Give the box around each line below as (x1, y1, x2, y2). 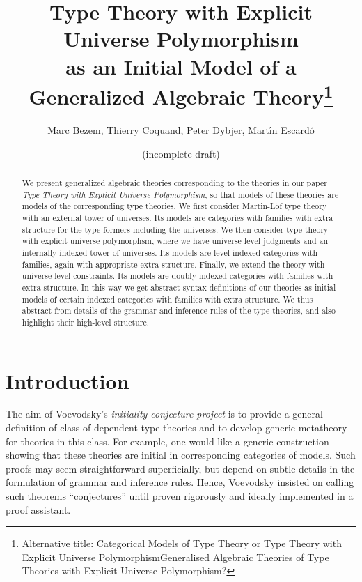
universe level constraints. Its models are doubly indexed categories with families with (22, 270, 333, 282)
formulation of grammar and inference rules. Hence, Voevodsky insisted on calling (6, 475, 354, 489)
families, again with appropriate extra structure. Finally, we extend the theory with (22, 258, 325, 270)
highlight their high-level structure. (22, 316, 149, 328)
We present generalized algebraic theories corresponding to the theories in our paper (22, 177, 328, 188)
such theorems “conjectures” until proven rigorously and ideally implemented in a (6, 489, 354, 503)
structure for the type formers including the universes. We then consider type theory (22, 223, 329, 235)
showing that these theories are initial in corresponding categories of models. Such (6, 447, 356, 462)
